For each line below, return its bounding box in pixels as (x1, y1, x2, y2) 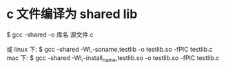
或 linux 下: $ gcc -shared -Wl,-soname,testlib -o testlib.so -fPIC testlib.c (6, 45, 213, 53)
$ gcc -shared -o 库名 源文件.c (6, 30, 94, 39)
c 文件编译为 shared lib (6, 6, 138, 22)
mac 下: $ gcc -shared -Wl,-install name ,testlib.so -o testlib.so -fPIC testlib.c (6, 53, 220, 63)
